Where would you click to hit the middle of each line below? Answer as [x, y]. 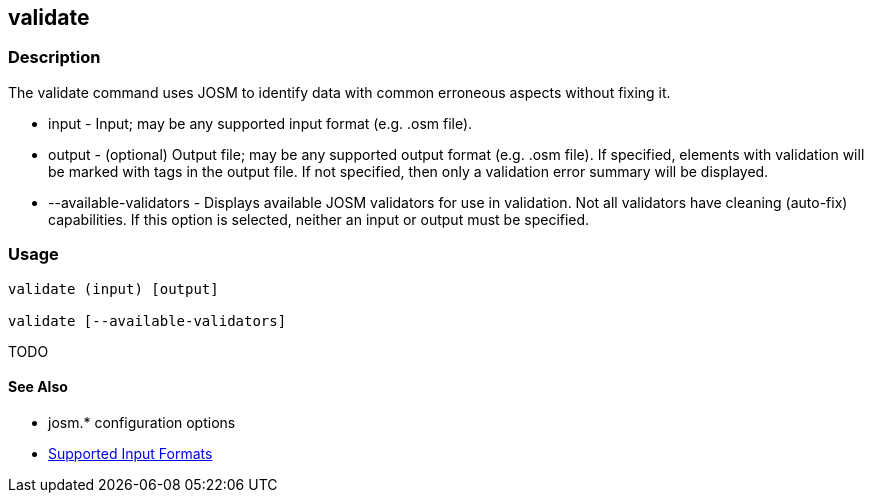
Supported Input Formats [130, 453]
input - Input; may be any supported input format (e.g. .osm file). [260, 123]
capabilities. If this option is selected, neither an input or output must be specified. [319, 219]
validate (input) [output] [113, 288]
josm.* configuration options [142, 422]
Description [54, 57]
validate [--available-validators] [147, 320]
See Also [38, 387]
